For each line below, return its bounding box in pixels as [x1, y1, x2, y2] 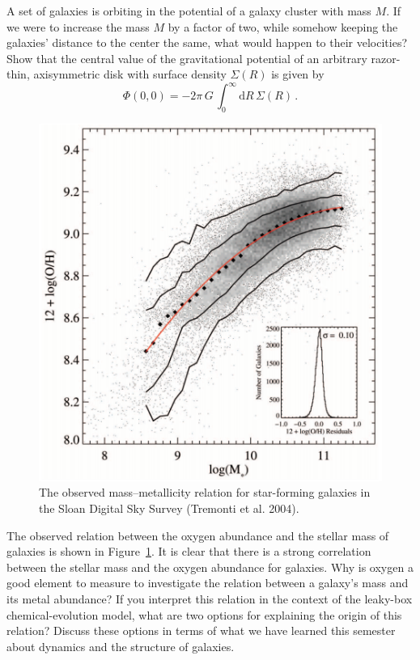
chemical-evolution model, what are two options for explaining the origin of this [6, 606, 402, 623]
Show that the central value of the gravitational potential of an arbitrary [6, 49, 367, 66]
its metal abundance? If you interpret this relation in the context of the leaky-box [6, 590, 413, 607]
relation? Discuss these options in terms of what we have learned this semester [6, 622, 396, 639]
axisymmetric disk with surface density [33, 66, 227, 82]
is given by [271, 66, 325, 82]
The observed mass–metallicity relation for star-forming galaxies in [39, 484, 371, 501]
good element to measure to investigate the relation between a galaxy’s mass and [6, 574, 409, 591]
